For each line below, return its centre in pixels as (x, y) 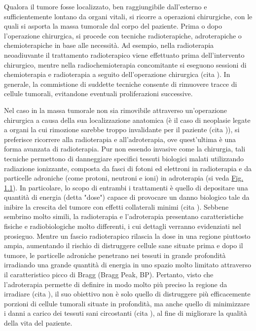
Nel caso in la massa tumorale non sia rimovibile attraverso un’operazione (116, 110)
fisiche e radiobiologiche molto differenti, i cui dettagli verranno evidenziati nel (123, 226)
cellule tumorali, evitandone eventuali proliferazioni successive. (98, 93)
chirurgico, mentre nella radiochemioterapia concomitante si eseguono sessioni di (125, 64)
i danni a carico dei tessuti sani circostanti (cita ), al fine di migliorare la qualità (126, 313)
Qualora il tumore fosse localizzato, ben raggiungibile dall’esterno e (106, 6)
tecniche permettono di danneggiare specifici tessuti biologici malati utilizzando (124, 158)
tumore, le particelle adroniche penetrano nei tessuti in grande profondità (115, 255)
